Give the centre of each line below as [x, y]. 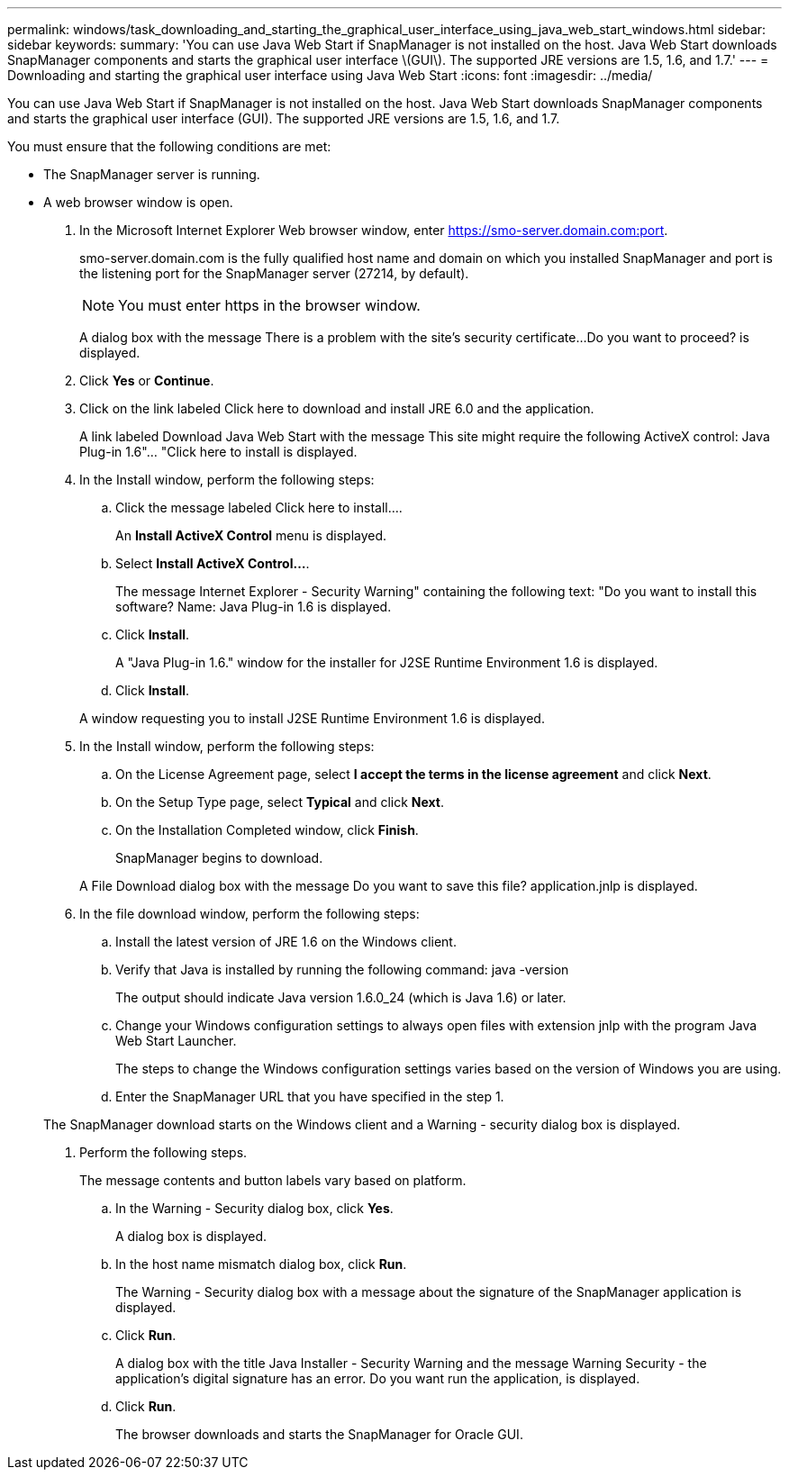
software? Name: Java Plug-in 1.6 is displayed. [254, 607]
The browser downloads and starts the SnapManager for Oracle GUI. [319, 1434]
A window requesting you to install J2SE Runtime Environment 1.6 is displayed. [312, 718]
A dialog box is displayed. [191, 1236]
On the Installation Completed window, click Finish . [267, 830]
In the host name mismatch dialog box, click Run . [261, 1264]
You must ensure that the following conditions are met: [169, 146]
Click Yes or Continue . [147, 381]
